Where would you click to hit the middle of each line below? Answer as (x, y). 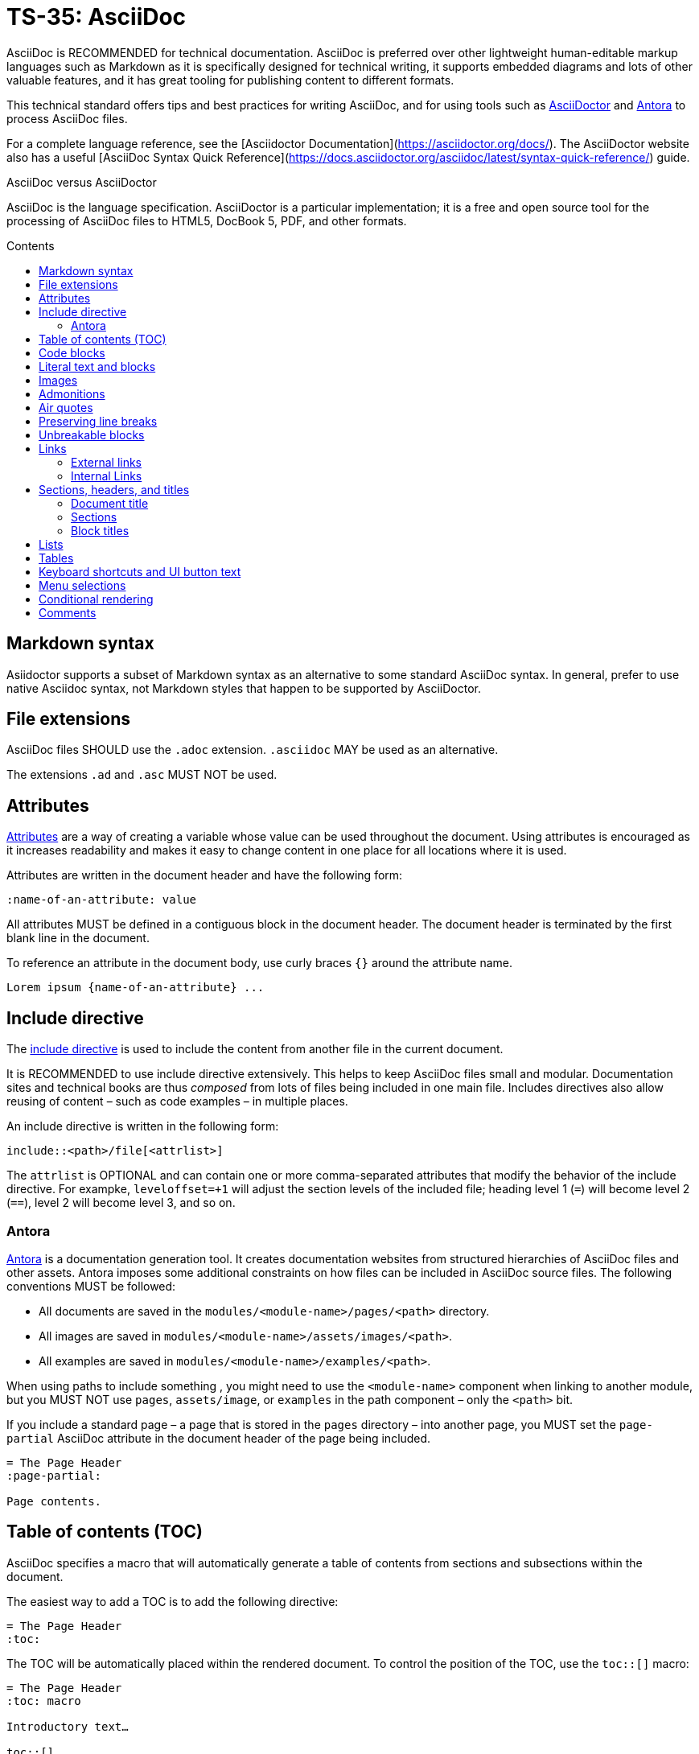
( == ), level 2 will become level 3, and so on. (121, 1203)
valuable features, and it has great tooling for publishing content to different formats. (230, 80)
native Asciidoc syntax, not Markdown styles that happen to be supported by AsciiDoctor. (244, 688)
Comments (68, 612)
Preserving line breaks (98, 421)
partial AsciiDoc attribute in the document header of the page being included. (219, 1438)
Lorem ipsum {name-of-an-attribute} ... (136, 988)
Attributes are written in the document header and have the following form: (205, 875)
